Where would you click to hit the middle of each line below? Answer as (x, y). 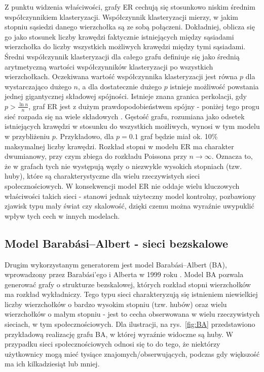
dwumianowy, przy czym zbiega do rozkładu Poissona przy (96, 156)
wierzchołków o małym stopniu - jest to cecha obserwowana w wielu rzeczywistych (132, 314)
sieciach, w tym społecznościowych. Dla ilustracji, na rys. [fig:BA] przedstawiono (130, 324)
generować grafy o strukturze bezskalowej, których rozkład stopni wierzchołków (128, 284)
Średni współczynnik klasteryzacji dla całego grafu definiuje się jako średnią (122, 56)
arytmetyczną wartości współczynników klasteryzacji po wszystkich (109, 66)
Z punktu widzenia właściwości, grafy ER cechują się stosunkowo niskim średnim (130, 7)
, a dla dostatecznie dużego (120, 86)
